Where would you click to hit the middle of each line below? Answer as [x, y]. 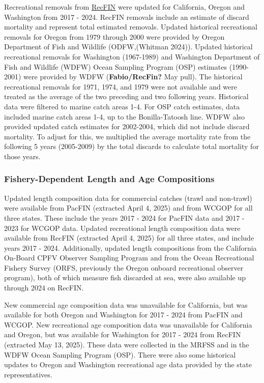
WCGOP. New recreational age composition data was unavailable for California [128, 324]
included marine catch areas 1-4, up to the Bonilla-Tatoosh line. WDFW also [125, 116]
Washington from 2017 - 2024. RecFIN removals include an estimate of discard [127, 17]
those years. [22, 156]
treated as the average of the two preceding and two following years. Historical [126, 96]
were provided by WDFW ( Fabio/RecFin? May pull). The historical [133, 77]
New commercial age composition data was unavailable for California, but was [126, 304]
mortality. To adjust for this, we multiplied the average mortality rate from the [127, 136]
